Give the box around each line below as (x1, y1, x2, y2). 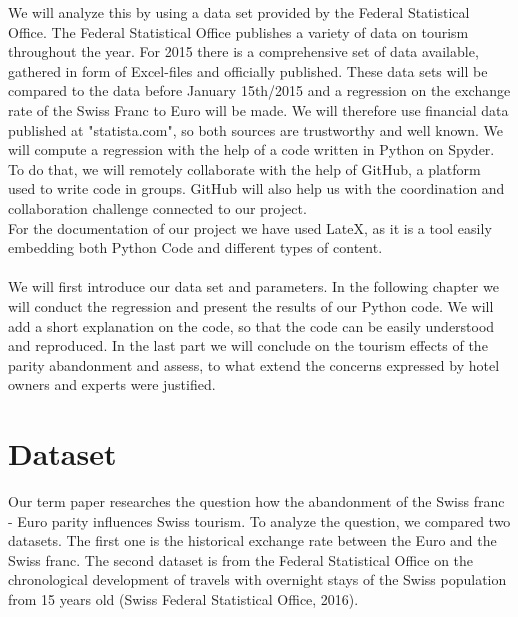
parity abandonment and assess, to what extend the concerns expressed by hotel (8, 354, 500, 375)
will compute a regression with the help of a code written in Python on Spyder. (8, 139, 495, 160)
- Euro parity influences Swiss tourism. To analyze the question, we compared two (8, 510, 511, 531)
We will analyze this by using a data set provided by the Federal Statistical (8, 2, 470, 22)
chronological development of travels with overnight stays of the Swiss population (8, 569, 507, 590)
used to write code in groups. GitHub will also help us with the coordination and (8, 178, 505, 199)
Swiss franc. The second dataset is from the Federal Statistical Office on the (8, 549, 474, 570)
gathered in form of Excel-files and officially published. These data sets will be (8, 60, 488, 81)
